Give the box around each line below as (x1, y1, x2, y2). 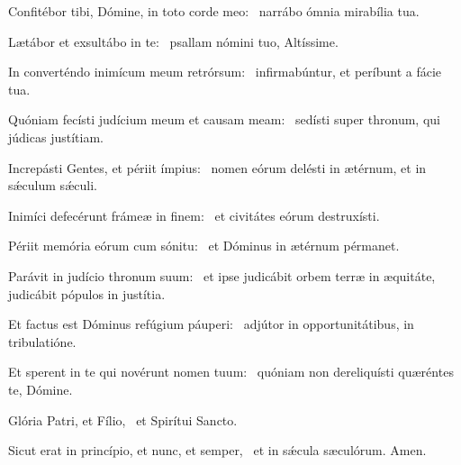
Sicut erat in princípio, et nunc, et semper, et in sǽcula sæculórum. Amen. (8, 441, 427, 460)
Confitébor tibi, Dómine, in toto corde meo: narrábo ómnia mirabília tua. (8, 2, 420, 20)
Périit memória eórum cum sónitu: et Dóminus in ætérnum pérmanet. (8, 236, 400, 255)
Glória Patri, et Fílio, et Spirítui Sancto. (8, 410, 238, 429)
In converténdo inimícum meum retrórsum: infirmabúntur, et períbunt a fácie (8, 62, 442, 81)
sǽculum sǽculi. (8, 176, 97, 195)
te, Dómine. (8, 379, 73, 398)
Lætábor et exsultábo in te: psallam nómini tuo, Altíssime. (8, 32, 339, 50)
